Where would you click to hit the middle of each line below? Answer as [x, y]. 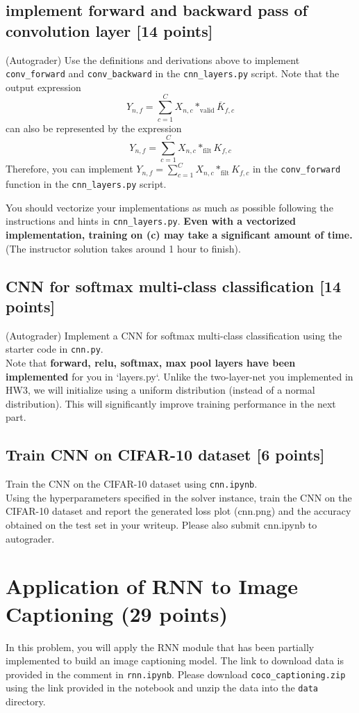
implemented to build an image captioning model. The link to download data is [175, 660]
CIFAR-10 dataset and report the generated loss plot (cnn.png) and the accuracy [178, 511]
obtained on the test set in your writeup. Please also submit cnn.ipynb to [161, 525]
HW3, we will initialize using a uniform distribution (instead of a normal [160, 390]
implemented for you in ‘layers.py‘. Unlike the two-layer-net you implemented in [179, 376]
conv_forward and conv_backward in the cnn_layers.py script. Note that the [173, 73]
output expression [43, 87]
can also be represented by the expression [94, 128]
